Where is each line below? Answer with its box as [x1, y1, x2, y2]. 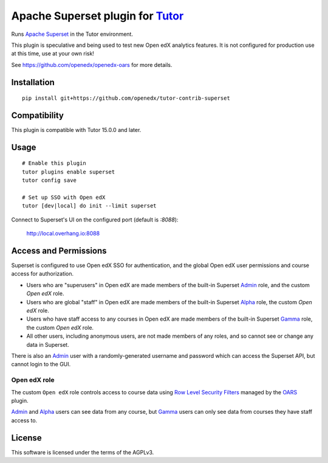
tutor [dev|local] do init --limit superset [22, 203, 157, 209]
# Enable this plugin [22, 160, 86, 167]
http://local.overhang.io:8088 [26, 230, 100, 237]
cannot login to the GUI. [11, 361, 71, 368]
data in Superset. [26, 341, 69, 348]
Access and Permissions [11, 245, 107, 256]
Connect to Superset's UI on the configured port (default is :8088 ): [11, 216, 179, 223]
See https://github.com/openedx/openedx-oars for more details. [11, 61, 173, 68]
